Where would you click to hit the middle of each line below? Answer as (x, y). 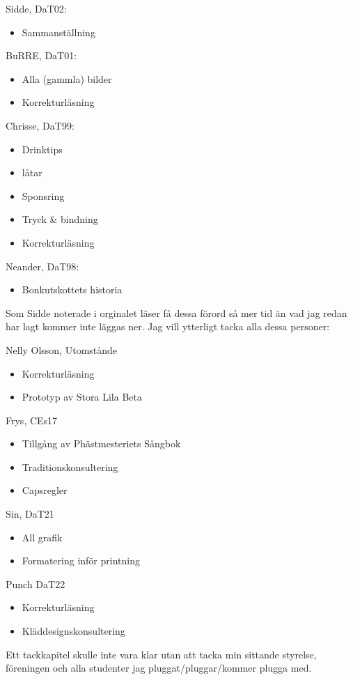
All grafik (42, 537)
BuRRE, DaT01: (41, 55)
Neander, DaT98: (42, 266)
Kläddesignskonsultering (73, 631)
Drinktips (42, 149)
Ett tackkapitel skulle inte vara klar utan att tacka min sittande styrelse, (161, 654)
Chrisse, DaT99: (40, 125)
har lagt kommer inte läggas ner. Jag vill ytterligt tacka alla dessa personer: (168, 326)
